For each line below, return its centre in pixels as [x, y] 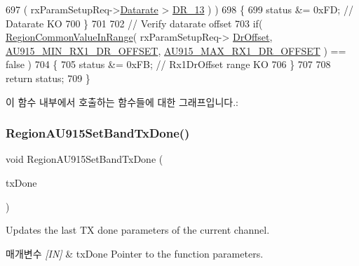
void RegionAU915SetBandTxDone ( [84, 159]
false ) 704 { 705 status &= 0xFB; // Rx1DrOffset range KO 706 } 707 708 [168, 64]
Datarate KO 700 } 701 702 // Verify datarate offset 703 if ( [134, 23]
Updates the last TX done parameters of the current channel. [138, 230]
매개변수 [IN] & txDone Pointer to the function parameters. [135, 253]
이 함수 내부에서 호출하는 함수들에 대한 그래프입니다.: [122, 101]
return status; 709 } [48, 78]
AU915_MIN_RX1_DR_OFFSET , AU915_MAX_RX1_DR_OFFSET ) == [176, 50]
